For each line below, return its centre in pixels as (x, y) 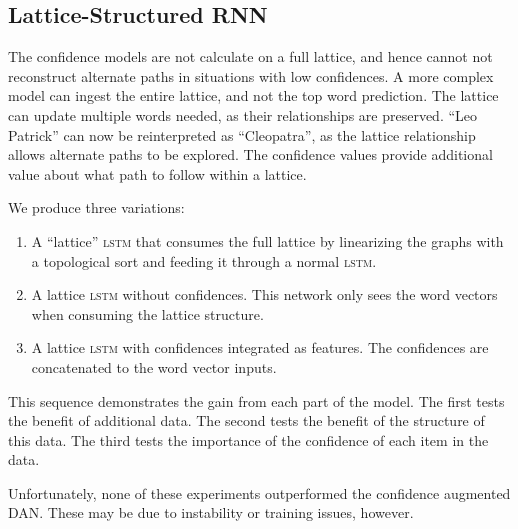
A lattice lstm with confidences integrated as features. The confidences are (260, 347)
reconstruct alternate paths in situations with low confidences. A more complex (251, 75)
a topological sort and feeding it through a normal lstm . (204, 260)
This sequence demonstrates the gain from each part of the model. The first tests (256, 400)
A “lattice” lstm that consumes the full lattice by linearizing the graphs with (267, 240)
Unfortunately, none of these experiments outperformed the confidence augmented (259, 492)
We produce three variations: (96, 207)
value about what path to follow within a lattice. (157, 173)
